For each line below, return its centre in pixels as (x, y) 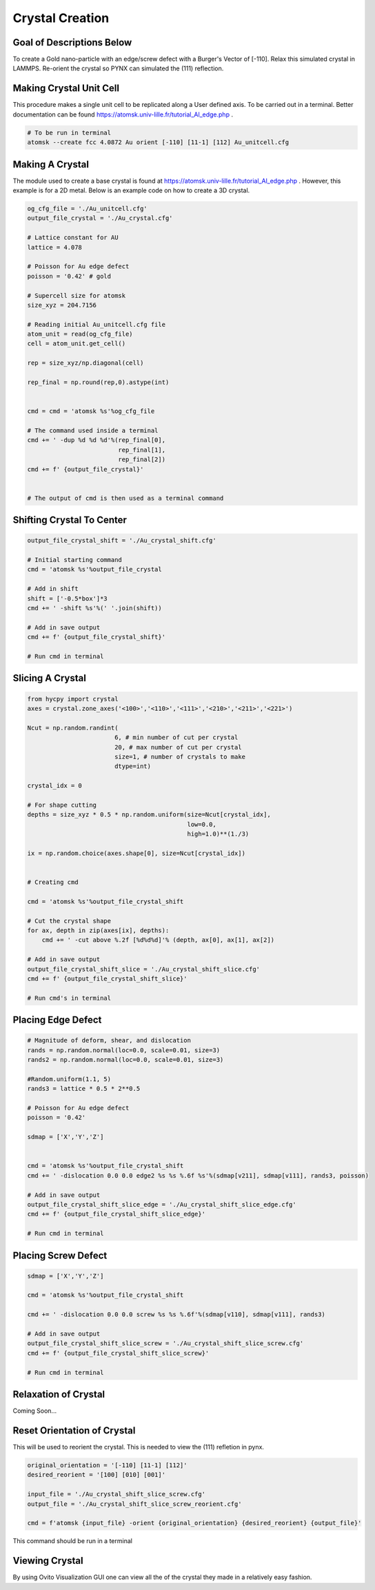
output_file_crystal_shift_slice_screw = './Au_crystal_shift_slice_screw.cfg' (165, 1344)
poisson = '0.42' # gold (69, 276)
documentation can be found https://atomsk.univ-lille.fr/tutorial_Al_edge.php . (123, 114)
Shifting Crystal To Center (70, 520)
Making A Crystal (51, 164)
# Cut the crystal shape (69, 921)
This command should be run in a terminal (72, 1541)
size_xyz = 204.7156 (62, 305)
